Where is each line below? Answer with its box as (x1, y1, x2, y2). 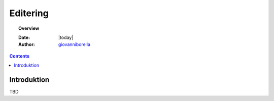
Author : (18, 41, 36, 47)
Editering (9, 8, 49, 19)
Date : (18, 34, 30, 40)
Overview (18, 25, 40, 31)
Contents (9, 53, 30, 59)
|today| (58, 34, 74, 40)
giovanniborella (58, 41, 91, 47)
